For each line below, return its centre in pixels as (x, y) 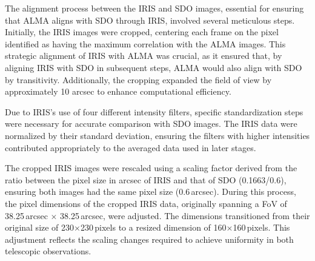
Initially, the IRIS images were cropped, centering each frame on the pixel (142, 32)
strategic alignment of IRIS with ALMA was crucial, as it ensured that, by (144, 56)
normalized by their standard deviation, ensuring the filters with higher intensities (157, 135)
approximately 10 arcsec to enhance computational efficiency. (118, 91)
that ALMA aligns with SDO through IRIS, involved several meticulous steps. (150, 20)
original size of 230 (40, 227)
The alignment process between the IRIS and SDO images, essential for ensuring (154, 8)
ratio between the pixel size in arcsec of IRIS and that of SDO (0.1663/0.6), (146, 179)
